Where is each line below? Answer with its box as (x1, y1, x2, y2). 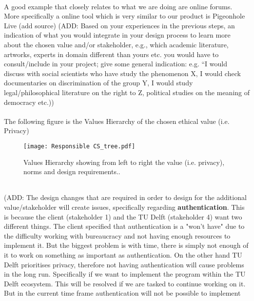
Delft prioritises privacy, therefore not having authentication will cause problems (4, 259, 244, 269)
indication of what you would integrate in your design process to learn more (4, 30, 231, 40)
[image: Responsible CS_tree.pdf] (23, 142, 136, 150)
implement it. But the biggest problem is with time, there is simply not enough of (4, 240, 249, 250)
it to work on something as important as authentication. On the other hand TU (4, 249, 242, 260)
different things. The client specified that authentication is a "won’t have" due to (4, 221, 245, 231)
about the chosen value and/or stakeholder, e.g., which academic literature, (4, 39, 229, 49)
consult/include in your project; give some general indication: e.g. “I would (4, 59, 228, 69)
